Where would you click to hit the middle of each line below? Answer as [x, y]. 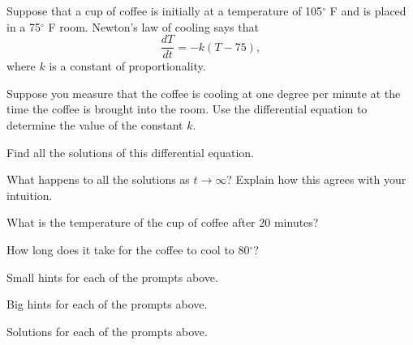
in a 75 [24, 26]
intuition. [30, 195]
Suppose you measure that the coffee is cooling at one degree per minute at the [204, 93]
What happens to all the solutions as [98, 179]
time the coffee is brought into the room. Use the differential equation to [187, 109]
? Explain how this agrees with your [316, 179]
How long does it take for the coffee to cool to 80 [128, 249]
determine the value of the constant [95, 125]
